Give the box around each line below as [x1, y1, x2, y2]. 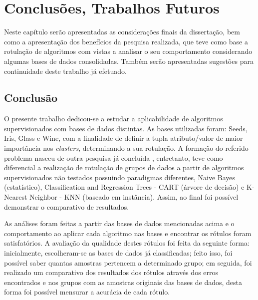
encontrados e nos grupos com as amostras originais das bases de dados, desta [4, 277, 243, 287]
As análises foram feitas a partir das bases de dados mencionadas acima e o [4, 218, 235, 229]
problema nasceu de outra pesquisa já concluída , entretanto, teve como [4, 152, 223, 163]
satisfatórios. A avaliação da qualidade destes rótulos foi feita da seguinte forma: [4, 238, 250, 248]
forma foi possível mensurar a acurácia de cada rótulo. [4, 287, 170, 297]
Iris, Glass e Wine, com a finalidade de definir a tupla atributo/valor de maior [4, 133, 243, 143]
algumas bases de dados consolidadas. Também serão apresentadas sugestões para [4, 55, 254, 66]
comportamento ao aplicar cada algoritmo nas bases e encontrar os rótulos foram [4, 228, 252, 238]
